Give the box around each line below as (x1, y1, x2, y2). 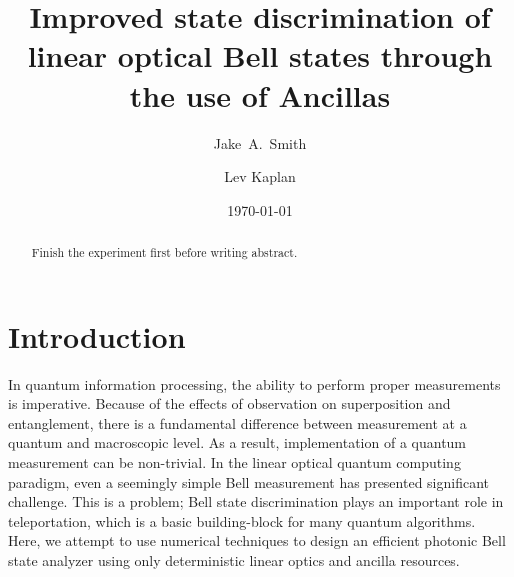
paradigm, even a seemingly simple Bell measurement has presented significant (8, 471, 489, 492)
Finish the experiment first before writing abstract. (31, 244, 298, 261)
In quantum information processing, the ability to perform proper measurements (8, 373, 501, 394)
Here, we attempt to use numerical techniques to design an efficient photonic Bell (8, 530, 506, 551)
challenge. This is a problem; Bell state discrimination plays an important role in (8, 491, 504, 512)
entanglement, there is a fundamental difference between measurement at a (8, 412, 467, 433)
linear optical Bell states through (27, 35, 493, 76)
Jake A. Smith (213, 132, 307, 153)
